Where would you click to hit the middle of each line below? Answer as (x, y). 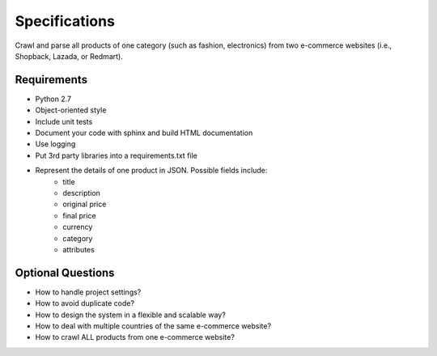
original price (85, 204)
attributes (78, 249)
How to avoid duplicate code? (85, 303)
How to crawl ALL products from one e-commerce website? (135, 337)
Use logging (55, 144)
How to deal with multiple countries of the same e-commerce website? (153, 326)
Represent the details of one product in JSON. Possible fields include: (151, 171)
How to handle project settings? (88, 292)
